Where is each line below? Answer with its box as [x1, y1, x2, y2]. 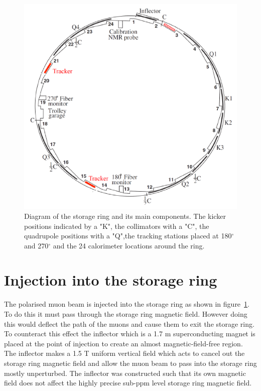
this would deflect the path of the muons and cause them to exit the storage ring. [4, 318, 254, 329]
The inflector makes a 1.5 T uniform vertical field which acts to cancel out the [4, 348, 245, 358]
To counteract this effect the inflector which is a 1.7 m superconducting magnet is [4, 328, 255, 339]
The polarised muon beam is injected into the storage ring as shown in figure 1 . [4, 299, 249, 309]
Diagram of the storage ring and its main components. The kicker [24, 210, 226, 221]
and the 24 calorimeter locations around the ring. [53, 240, 205, 250]
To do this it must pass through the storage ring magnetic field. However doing [4, 309, 247, 319]
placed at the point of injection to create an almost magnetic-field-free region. [4, 338, 243, 348]
